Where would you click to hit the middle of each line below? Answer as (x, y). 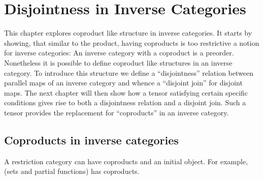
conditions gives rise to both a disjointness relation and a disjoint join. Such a (125, 102)
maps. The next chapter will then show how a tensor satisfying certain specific (126, 92)
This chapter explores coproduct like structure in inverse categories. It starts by (128, 33)
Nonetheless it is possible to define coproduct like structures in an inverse (118, 62)
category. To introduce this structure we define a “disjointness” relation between (129, 72)
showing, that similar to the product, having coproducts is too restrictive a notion (132, 42)
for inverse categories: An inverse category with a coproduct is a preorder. (119, 53)
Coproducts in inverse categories (91, 140)
